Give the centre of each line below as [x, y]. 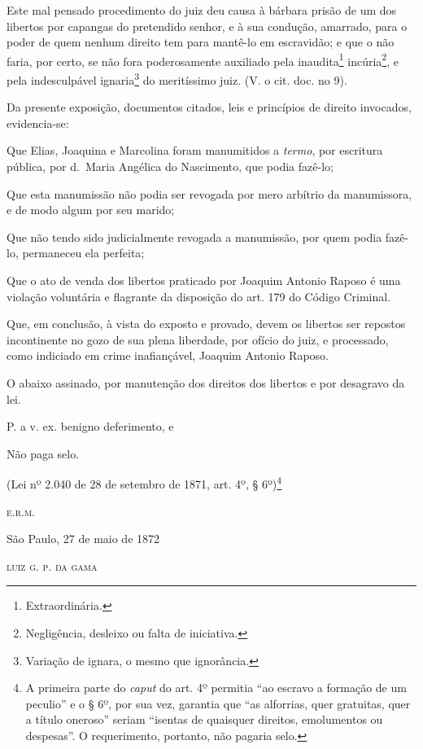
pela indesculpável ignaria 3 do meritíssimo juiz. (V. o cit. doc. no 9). [177, 79]
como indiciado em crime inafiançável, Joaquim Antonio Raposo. [168, 355]
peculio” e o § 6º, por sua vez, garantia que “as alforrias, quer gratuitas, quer [218, 703]
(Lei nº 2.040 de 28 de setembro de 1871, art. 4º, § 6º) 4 [144, 483]
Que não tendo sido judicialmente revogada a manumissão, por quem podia [194, 237]
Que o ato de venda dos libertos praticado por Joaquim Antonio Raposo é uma [204, 280]
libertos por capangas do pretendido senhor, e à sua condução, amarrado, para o [207, 26]
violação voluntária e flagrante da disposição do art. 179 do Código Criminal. [199, 296]
